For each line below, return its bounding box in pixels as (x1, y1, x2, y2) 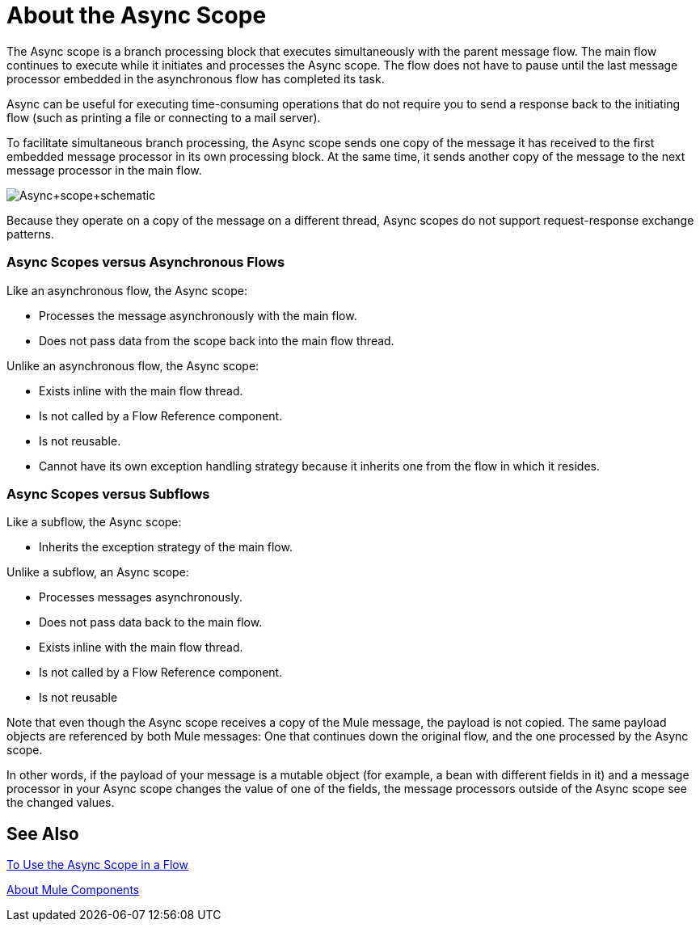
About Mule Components (6, 883, 140, 897)
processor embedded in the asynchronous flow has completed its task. (6, 71, 385, 86)
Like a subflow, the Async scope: (6, 515, 182, 529)
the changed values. (6, 795, 115, 810)
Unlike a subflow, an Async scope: (6, 565, 189, 580)
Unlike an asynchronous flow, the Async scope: (6, 358, 259, 373)
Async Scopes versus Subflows (6, 485, 210, 502)
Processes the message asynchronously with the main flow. (39, 308, 357, 323)
